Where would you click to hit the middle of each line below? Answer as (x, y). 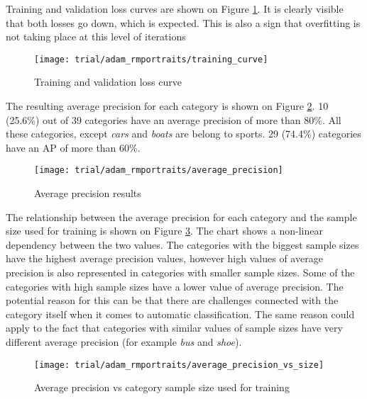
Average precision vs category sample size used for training (162, 387)
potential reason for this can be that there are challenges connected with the (172, 300)
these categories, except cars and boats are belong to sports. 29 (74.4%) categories (183, 134)
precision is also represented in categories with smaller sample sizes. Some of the (180, 272)
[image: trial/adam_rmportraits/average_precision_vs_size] (179, 365)
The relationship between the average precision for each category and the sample (181, 217)
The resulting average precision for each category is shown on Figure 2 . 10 (167, 106)
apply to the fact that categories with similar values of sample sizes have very (174, 328)
